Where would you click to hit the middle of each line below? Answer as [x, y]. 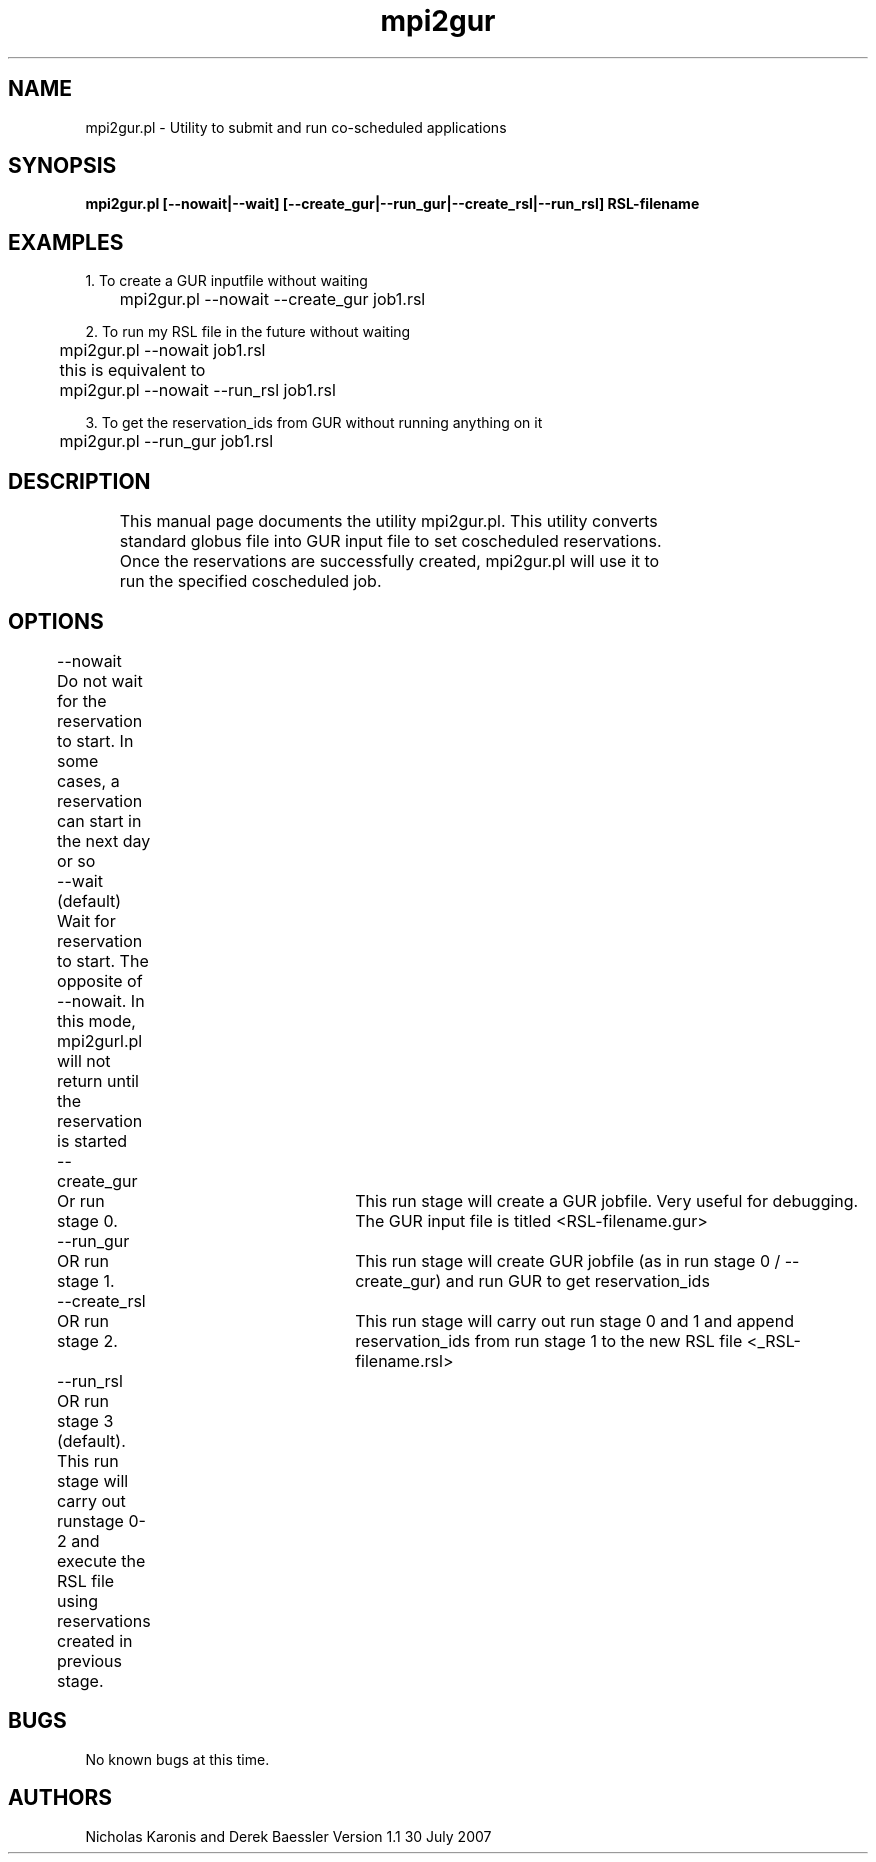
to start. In [95, 740]
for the [82, 700]
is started [92, 1140]
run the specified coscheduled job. [250, 581]
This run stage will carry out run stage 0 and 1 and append [574, 1320]
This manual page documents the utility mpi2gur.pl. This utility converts [388, 521]
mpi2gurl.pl [100, 1040]
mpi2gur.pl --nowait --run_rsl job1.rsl [197, 390]
